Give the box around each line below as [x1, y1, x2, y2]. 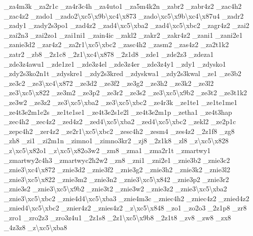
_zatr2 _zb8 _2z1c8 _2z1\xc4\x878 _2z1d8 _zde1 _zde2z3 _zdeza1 [4, 49, 214, 59]
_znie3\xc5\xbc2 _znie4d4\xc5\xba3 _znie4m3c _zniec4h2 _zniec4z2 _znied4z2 [4, 193, 250, 203]
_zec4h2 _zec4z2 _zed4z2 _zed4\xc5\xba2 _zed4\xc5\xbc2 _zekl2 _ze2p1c [4, 116, 236, 127]
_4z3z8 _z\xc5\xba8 [4, 222, 68, 232]
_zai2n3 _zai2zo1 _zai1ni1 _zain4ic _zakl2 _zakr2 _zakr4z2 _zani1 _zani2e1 [4, 29, 243, 40]
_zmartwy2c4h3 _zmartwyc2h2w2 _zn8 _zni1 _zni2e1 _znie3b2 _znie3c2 [4, 155, 230, 165]
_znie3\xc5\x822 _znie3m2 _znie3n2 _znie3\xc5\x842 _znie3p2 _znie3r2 [4, 174, 229, 184]
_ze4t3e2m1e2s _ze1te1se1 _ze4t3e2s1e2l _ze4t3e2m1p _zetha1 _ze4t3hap [4, 106, 232, 117]
